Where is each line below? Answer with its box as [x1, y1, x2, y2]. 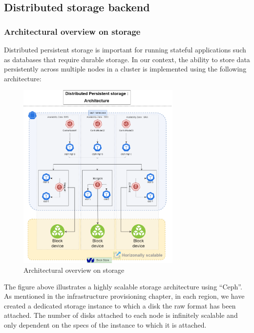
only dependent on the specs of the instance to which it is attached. [4, 320, 207, 330]
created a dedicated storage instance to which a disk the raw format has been [4, 300, 236, 310]
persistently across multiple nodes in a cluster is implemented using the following [4, 64, 247, 74]
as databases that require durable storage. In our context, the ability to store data [4, 54, 250, 64]
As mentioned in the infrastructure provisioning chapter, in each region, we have [4, 291, 245, 301]
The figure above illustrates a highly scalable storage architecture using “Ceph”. [4, 281, 242, 291]
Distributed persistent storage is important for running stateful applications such [4, 45, 246, 54]
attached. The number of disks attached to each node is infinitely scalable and [4, 310, 238, 320]
